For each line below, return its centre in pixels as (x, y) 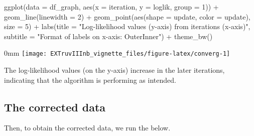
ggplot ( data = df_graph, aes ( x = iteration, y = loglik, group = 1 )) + (111, 7)
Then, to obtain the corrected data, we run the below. (87, 128)
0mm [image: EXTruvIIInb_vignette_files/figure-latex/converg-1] (117, 53)
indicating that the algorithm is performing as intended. (90, 80)
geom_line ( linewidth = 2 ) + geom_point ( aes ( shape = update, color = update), (127, 16)
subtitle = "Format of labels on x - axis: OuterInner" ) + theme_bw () (108, 36)
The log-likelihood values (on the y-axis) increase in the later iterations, (114, 70)
